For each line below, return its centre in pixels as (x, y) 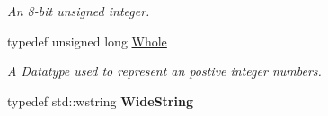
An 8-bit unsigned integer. (79, 11)
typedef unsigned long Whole (87, 41)
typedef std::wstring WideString (100, 100)
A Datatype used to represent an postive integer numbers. (164, 71)
